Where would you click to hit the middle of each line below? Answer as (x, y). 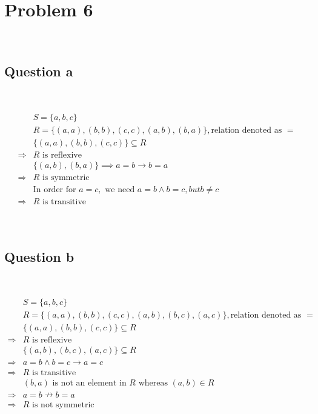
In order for (55, 189)
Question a (39, 71)
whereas (153, 383)
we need (120, 189)
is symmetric (66, 177)
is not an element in (89, 383)
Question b (39, 256)
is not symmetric (63, 405)
